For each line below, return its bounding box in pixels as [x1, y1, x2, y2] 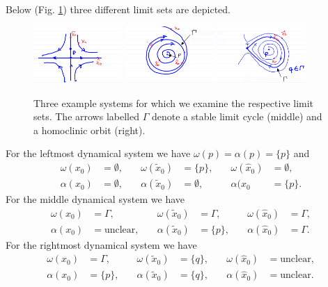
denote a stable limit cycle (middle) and [151, 109, 322, 124]
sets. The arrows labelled [33, 109, 139, 124]
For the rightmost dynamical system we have [6, 237, 197, 252]
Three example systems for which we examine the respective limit [33, 95, 314, 110]
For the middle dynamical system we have [6, 192, 185, 206]
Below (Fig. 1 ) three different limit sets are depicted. [6, 2, 231, 16]
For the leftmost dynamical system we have [6, 146, 191, 161]
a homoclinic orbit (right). [33, 122, 146, 137]
